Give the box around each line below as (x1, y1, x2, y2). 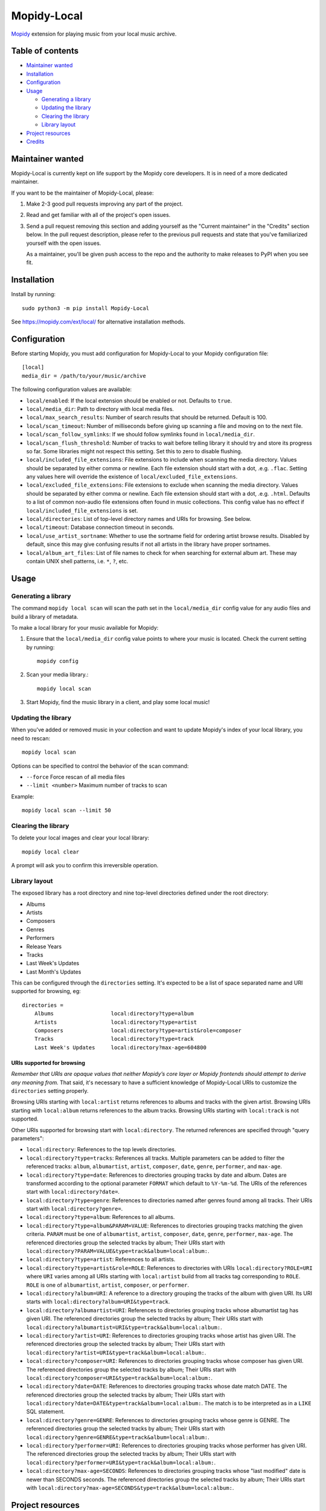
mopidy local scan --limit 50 (22, 807, 112, 814)
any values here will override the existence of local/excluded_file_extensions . (26, 473, 238, 480)
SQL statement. (26, 1408, 65, 1416)
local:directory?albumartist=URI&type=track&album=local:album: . (26, 1324, 223, 1331)
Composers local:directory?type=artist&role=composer (34, 1027, 241, 1034)
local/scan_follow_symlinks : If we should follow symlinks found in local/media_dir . (26, 431, 255, 438)
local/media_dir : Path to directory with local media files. (26, 405, 174, 412)
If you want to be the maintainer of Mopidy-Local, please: (11, 189, 154, 196)
